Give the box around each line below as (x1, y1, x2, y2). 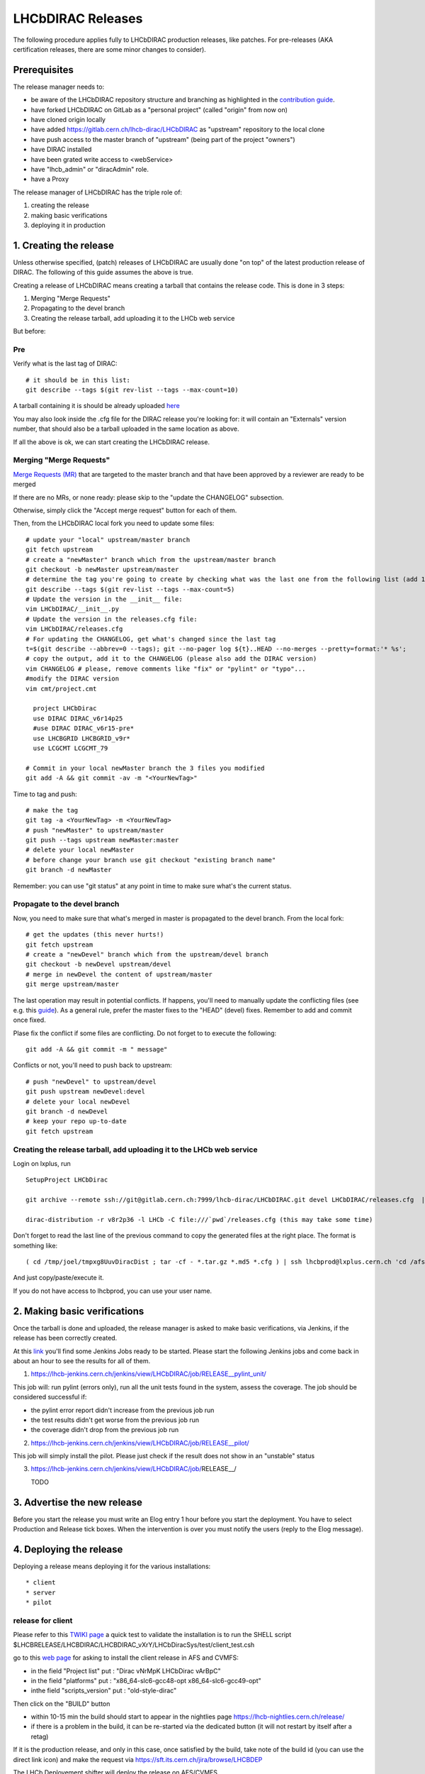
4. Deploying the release (13, 1543, 123, 1555)
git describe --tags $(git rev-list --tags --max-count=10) (25, 386, 239, 394)
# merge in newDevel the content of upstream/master (25, 970, 212, 979)
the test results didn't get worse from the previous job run (30, 1416, 200, 1424)
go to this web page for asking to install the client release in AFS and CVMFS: (13, 1653, 239, 1662)
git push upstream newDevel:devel (25, 1088, 145, 1096)
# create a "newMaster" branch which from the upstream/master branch (25, 556, 276, 563)
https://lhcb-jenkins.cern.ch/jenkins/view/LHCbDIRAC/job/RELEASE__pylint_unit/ (30, 1370, 267, 1378)
